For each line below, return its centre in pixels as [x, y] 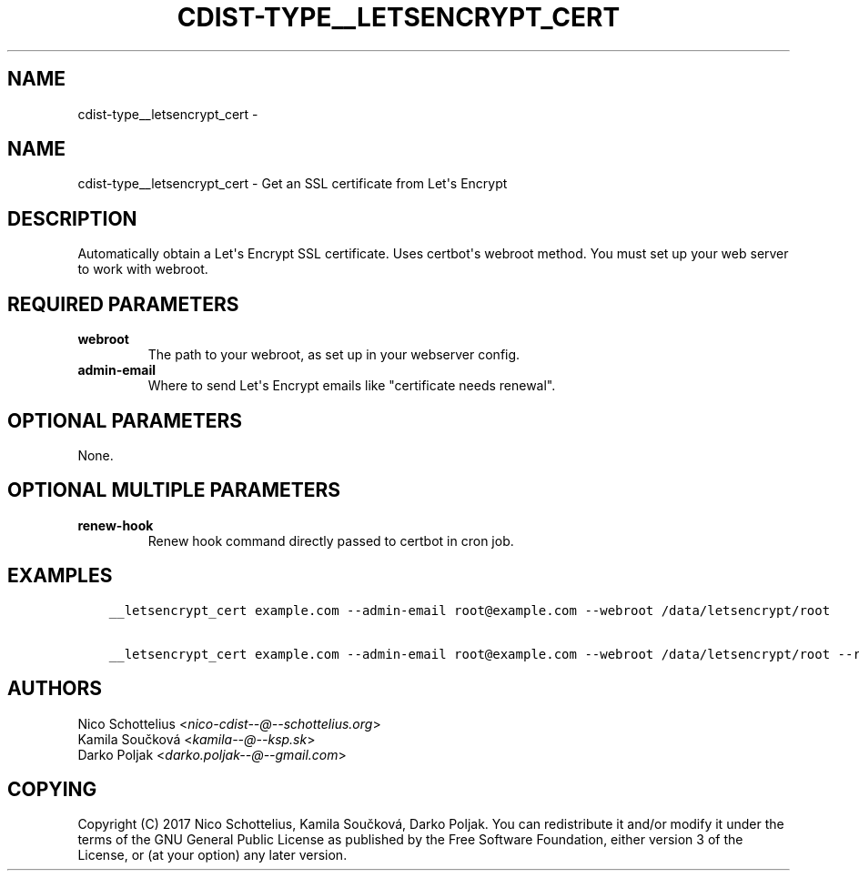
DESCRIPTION [72, 218]
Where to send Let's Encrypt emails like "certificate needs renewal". [352, 386]
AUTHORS [55, 689]
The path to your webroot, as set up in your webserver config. [334, 355]
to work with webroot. [143, 269]
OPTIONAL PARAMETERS [125, 420]
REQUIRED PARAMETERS [123, 304]
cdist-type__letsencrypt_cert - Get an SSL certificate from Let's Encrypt [293, 184]
